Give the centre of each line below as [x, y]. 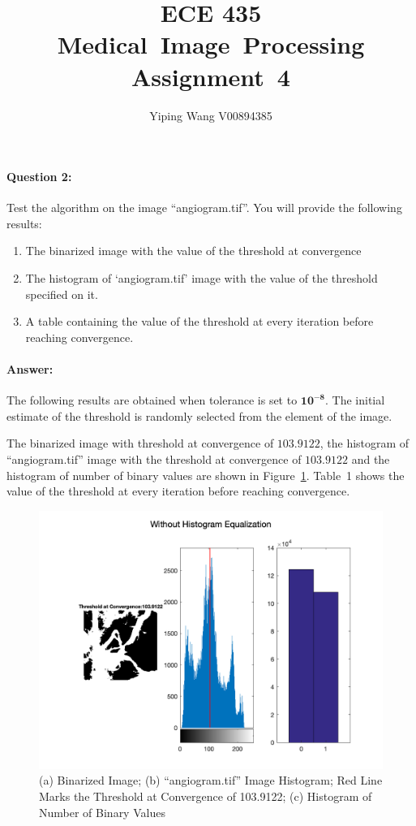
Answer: [30, 369]
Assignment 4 [211, 76]
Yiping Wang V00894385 [211, 115]
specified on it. [62, 294]
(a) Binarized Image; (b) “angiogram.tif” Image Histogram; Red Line [211, 780]
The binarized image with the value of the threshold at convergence [193, 251]
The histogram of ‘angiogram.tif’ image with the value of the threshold [202, 278]
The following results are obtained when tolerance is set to [152, 400]
